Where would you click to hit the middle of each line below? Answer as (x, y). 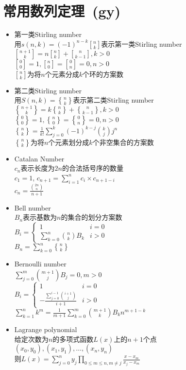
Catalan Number (39, 158)
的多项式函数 (73, 339)
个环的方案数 (103, 74)
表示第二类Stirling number (113, 100)
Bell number (33, 207)
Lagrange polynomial (46, 329)
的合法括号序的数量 (93, 168)
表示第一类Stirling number (142, 44)
